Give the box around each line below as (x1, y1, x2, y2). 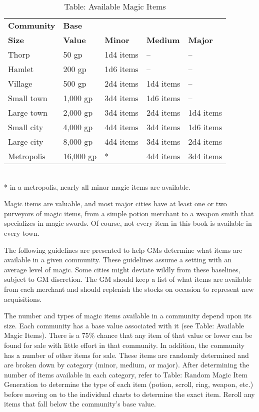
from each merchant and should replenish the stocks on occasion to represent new (4, 283, 254, 294)
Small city (8, 121, 43, 133)
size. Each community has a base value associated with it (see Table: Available (4, 320, 244, 330)
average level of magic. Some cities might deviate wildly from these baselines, (4, 264, 240, 274)
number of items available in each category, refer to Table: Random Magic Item (4, 369, 247, 379)
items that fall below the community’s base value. (4, 398, 156, 409)
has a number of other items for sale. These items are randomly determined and (4, 349, 249, 360)
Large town (8, 107, 47, 118)
